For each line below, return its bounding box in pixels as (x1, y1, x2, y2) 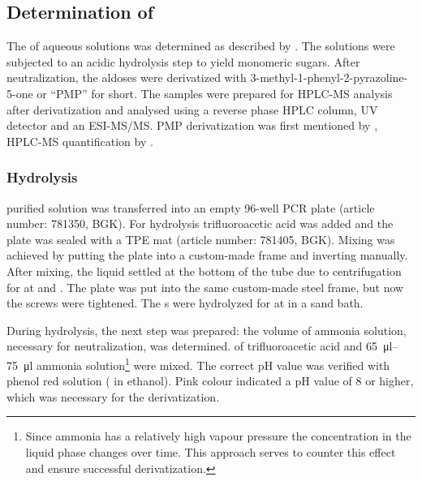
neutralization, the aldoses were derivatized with (6, 69, 247, 86)
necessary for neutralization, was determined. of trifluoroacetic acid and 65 (6, 337, 378, 354)
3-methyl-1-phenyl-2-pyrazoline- (250, 69, 408, 86)
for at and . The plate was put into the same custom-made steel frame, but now (6, 278, 404, 295)
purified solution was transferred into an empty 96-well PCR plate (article (6, 199, 375, 216)
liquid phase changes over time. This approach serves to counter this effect (25, 443, 396, 460)
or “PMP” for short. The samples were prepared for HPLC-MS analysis (37, 84, 393, 101)
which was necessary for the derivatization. (6, 388, 220, 405)
